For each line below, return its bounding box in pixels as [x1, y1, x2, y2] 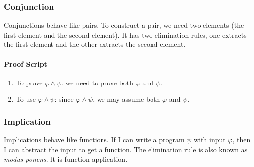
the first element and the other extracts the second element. [4, 39, 186, 49]
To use [15, 94, 36, 104]
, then [232, 134, 251, 145]
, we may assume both [93, 94, 160, 104]
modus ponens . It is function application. [4, 154, 128, 164]
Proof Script [4, 58, 47, 69]
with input [194, 134, 226, 145]
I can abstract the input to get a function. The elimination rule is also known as [4, 144, 248, 154]
